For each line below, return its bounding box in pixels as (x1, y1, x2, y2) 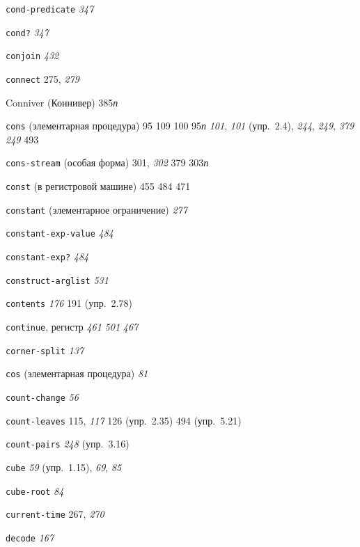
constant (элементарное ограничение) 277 (6, 202, 187, 216)
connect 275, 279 (6, 71, 79, 86)
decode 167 (6, 530, 54, 544)
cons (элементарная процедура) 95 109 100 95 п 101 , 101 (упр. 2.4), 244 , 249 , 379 (6, 118, 354, 133)
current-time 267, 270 (6, 507, 104, 521)
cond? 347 (6, 24, 49, 39)
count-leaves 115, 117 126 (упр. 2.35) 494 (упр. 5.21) (6, 413, 242, 427)
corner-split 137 (6, 342, 84, 357)
